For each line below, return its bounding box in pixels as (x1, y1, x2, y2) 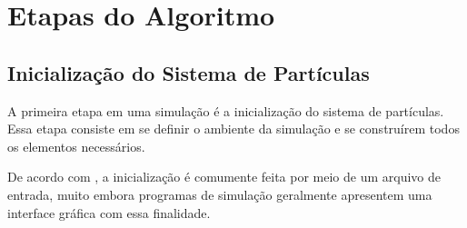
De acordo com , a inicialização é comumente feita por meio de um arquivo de (7, 167, 442, 186)
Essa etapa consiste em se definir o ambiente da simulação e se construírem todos (7, 119, 460, 138)
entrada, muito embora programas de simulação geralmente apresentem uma (7, 184, 432, 203)
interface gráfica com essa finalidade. (7, 203, 211, 222)
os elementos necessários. (7, 136, 145, 155)
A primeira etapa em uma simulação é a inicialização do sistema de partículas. (7, 101, 444, 120)
